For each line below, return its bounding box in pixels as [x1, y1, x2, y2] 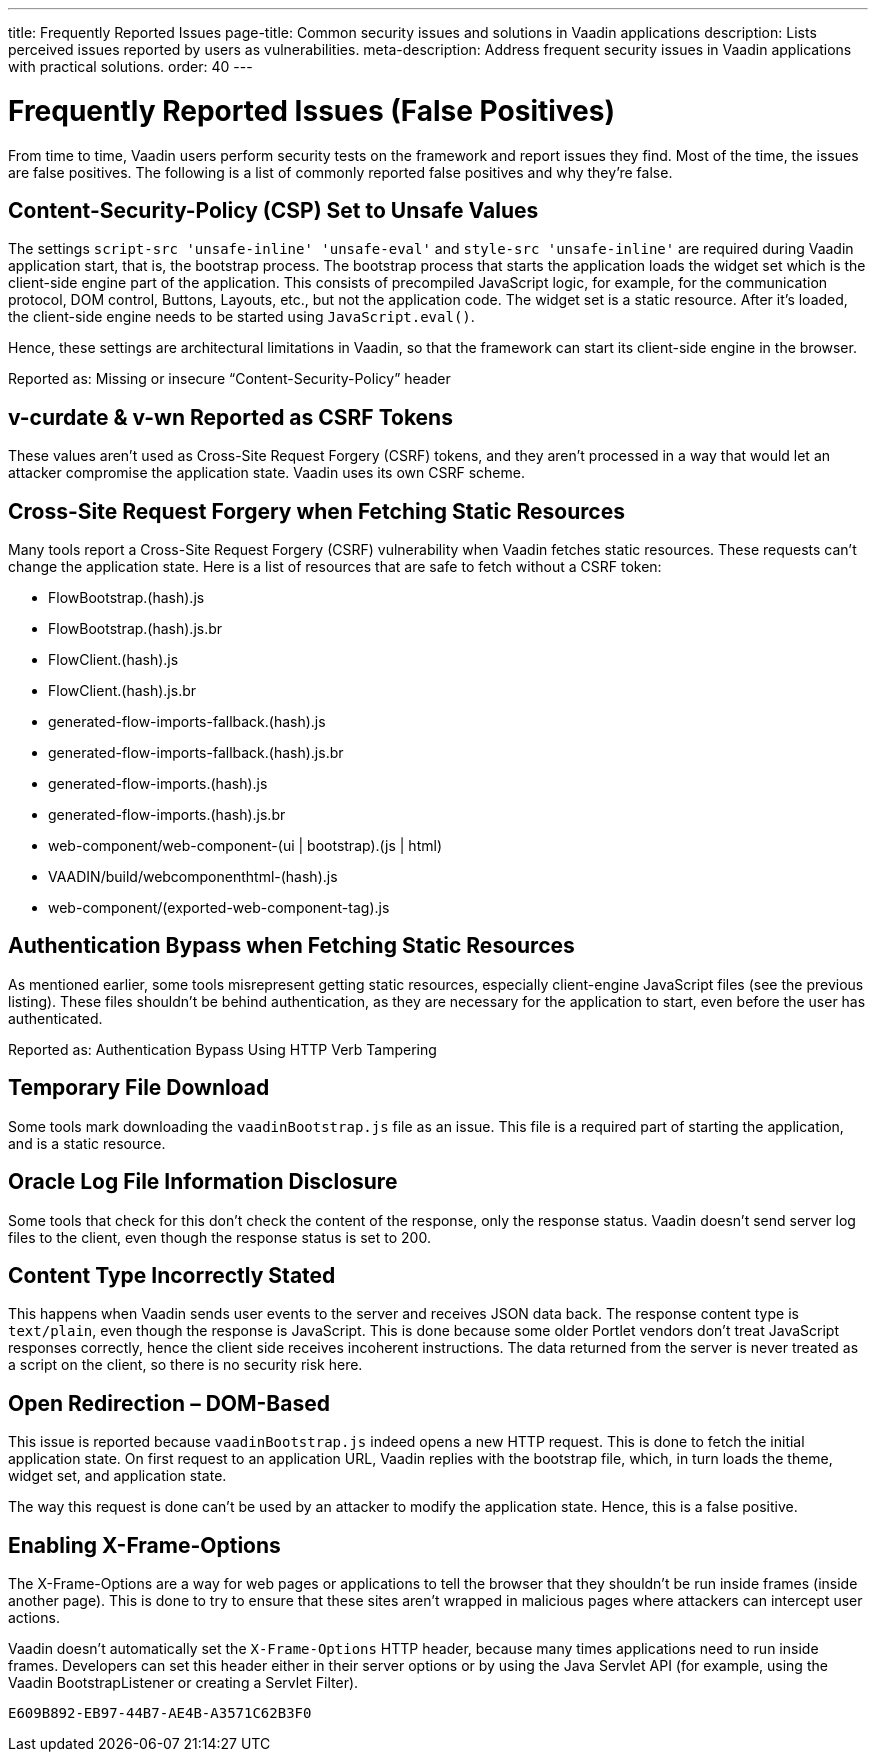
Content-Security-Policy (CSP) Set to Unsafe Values [8, 197, 539, 223]
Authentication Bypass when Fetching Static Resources [8, 933, 575, 959]
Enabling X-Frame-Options [8, 1532, 281, 1558]
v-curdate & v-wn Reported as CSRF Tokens [8, 404, 453, 430]
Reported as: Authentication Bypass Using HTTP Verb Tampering [8, 1040, 437, 1058]
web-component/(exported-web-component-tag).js [48, 899, 390, 917]
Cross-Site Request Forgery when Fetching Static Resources [8, 498, 625, 524]
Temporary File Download [8, 1075, 270, 1101]
